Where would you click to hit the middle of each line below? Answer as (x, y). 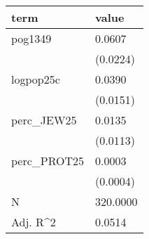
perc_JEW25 (44, 120)
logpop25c (36, 79)
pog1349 (31, 38)
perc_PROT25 (48, 161)
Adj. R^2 (34, 222)
